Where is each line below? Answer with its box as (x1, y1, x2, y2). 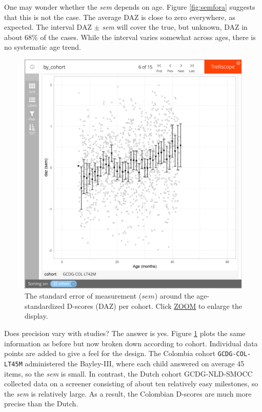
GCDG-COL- (217, 350, 251, 358)
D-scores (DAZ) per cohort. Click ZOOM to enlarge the (67, 300, 242, 311)
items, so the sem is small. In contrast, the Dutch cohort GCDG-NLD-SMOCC (4, 368, 253, 379)
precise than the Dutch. (4, 398, 78, 409)
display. (25, 310, 48, 321)
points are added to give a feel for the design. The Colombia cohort (4, 348, 216, 359)
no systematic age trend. (4, 42, 81, 52)
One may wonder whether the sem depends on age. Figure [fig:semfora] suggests (4, 2, 255, 12)
